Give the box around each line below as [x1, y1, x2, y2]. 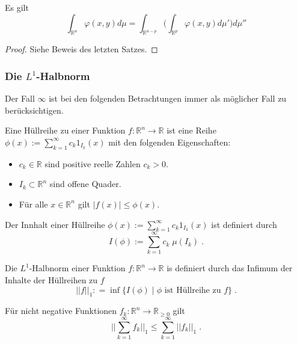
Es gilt [5, 1, 29, 13]
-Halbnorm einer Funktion [29, 262, 126, 274]
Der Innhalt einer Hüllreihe [5, 218, 105, 230]
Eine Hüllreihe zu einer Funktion [5, 124, 126, 137]
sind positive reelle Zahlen [44, 157, 141, 170]
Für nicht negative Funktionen [5, 304, 117, 317]
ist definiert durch [211, 218, 277, 230]
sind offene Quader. [49, 177, 121, 190]
